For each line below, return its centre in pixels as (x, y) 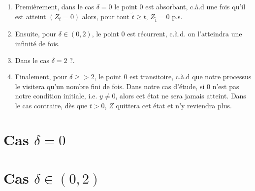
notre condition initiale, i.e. (56, 96)
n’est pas (226, 86)
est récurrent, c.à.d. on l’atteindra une (185, 34)
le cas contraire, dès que (51, 105)
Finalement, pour (41, 77)
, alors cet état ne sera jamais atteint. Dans (181, 96)
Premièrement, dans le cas (55, 6)
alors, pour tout (106, 16)
